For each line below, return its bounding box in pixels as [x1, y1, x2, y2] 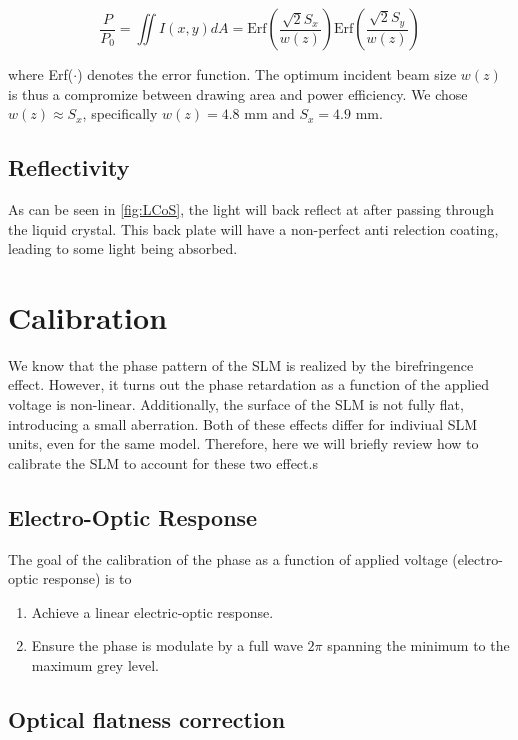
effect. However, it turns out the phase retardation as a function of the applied [8, 374, 490, 395]
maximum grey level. [31, 655, 159, 676]
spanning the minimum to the [327, 635, 510, 656]
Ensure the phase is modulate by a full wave [31, 635, 303, 656]
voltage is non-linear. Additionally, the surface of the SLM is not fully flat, [8, 394, 464, 415]
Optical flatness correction [8, 704, 286, 735]
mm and [244, 103, 295, 124]
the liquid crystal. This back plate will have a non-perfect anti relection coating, [8, 218, 499, 239]
